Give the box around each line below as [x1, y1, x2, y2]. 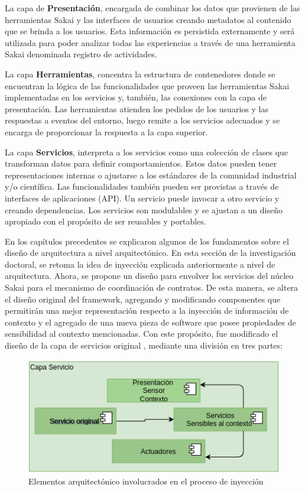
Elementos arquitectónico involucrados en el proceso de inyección [28, 475, 264, 487]
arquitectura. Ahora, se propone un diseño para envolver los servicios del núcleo [5, 269, 294, 282]
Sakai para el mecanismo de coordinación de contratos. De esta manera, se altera [5, 281, 298, 294]
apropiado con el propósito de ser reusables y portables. [5, 215, 206, 227]
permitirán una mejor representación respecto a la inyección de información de [5, 304, 289, 317]
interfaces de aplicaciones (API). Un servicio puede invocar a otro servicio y [5, 191, 280, 204]
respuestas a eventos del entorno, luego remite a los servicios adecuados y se [5, 114, 280, 126]
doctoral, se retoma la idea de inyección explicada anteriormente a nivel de [5, 258, 275, 270]
